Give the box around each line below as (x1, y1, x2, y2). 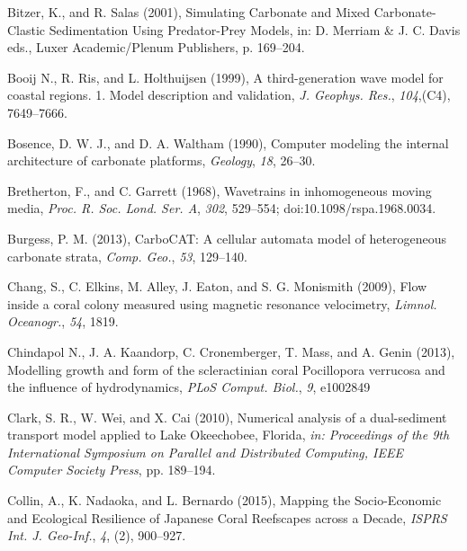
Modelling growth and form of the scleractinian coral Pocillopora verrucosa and (7, 360, 445, 378)
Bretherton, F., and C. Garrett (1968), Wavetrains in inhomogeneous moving (7, 181, 432, 200)
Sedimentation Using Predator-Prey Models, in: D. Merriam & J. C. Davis (49, 20, 461, 39)
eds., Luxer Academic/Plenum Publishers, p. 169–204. (7, 38, 305, 57)
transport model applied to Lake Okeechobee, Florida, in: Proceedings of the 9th (7, 425, 450, 444)
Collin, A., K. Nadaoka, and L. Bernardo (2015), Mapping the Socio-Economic (7, 491, 442, 510)
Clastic (7, 20, 46, 39)
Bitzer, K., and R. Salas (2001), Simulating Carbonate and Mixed (7, 3, 371, 21)
